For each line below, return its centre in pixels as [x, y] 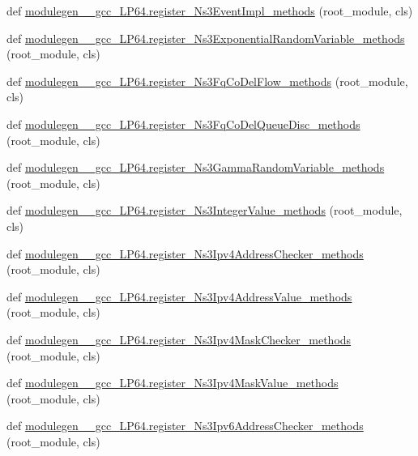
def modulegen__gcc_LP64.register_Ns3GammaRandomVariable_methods [196, 167]
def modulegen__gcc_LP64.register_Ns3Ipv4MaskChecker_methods [179, 339]
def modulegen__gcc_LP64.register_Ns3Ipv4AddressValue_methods [179, 296]
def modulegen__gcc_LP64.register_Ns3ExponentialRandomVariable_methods [206, 38]
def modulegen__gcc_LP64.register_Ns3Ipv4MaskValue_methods [173, 383]
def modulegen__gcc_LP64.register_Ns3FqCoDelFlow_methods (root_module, [207, 81]
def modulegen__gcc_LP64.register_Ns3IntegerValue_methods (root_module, [205, 210]
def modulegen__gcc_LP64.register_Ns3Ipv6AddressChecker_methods [185, 426]
